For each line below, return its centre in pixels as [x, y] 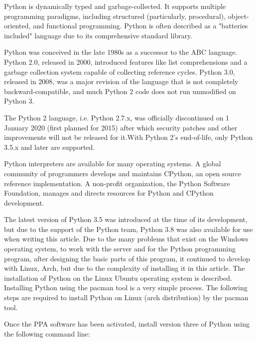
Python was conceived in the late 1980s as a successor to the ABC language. [121, 52]
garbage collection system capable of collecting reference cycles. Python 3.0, [120, 71]
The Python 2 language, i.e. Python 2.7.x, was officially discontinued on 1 [117, 117]
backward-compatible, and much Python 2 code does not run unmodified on [120, 91]
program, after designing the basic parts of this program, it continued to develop [127, 258]
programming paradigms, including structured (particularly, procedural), [115, 16]
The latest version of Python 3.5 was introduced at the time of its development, [126, 219]
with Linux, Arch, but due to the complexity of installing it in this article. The [125, 268]
